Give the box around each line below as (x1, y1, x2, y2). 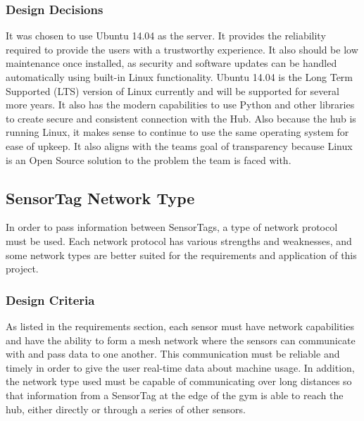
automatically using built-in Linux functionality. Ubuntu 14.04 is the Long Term (6, 70, 353, 84)
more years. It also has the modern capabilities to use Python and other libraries (6, 97, 355, 112)
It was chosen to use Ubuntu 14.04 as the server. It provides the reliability (6, 28, 326, 43)
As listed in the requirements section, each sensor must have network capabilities (6, 318, 354, 333)
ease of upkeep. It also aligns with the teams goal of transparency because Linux (6, 138, 353, 153)
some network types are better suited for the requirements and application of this (6, 247, 357, 262)
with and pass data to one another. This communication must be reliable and (6, 346, 340, 361)
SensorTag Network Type (6, 187, 195, 208)
